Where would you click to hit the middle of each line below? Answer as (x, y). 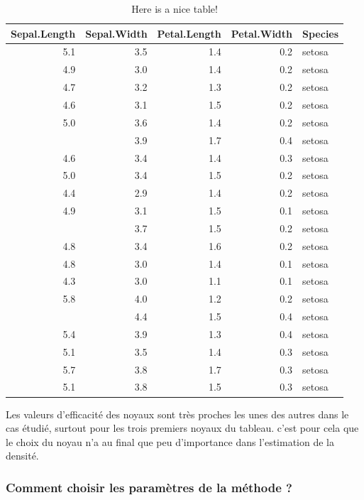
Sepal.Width (116, 33)
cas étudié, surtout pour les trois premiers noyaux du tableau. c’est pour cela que (182, 428)
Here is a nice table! (175, 9)
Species (321, 33)
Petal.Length (189, 33)
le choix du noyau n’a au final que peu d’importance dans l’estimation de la (170, 441)
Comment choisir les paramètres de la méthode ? (149, 487)
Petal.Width (262, 33)
